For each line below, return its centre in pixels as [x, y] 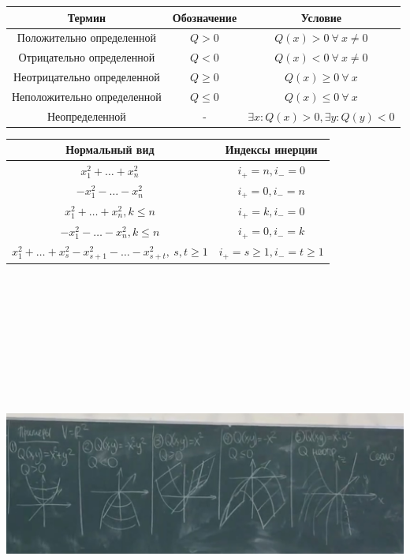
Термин [87, 17]
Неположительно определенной [87, 96]
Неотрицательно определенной [87, 77]
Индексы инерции [271, 149]
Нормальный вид [110, 149]
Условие [321, 17]
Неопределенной [86, 116]
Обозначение [205, 17]
